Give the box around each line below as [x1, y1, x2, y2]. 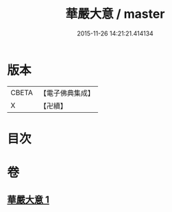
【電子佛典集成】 [39, 88, 95, 98]
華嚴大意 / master [65, 6, 165, 22]
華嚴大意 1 [7, 194, 50, 206]
